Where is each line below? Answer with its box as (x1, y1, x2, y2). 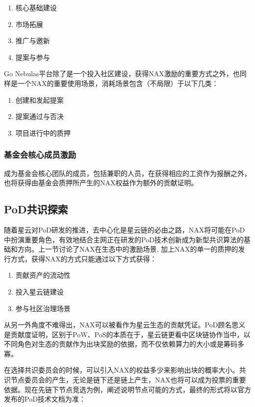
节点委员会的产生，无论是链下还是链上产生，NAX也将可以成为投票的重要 (10, 375, 246, 385)
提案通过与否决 (15, 111, 64, 121)
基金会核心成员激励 (4, 148, 76, 161)
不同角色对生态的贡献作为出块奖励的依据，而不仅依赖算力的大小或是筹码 (4, 339, 237, 349)
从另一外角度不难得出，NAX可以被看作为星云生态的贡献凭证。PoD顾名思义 (4, 320, 246, 330)
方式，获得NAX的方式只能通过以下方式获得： (10, 253, 157, 263)
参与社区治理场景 (15, 303, 71, 313)
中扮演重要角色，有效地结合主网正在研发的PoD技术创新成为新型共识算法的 (4, 234, 244, 244)
